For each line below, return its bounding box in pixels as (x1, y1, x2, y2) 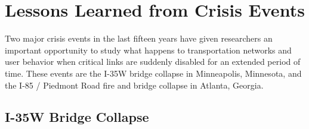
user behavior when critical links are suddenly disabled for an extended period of (5, 55, 301, 68)
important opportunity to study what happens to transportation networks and (5, 43, 292, 56)
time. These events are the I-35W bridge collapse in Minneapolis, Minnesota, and (5, 67, 302, 79)
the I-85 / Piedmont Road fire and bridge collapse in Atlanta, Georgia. (5, 78, 264, 91)
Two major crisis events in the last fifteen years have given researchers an (5, 32, 273, 45)
